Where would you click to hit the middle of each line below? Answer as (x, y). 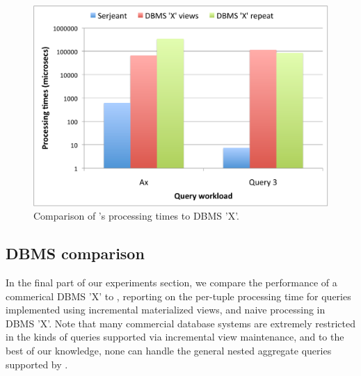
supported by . (37, 364)
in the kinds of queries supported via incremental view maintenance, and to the (175, 337)
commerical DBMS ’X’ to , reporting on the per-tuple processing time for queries (178, 296)
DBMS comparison (75, 253)
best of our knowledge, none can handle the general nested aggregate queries (169, 350)
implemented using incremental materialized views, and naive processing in (166, 310)
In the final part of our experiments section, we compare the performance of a (171, 282)
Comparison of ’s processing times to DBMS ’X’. (137, 216)
